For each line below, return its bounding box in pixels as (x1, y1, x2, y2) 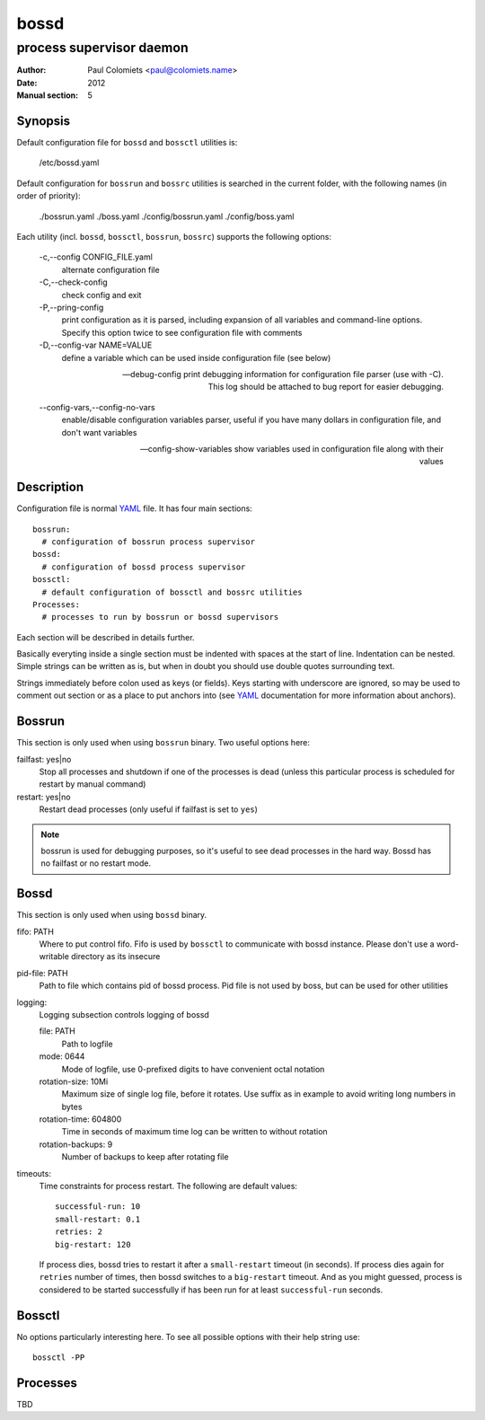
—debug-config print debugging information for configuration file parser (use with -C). (122, 368, 444, 379)
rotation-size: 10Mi (39, 1076, 109, 1087)
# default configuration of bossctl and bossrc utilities (41, 587, 303, 597)
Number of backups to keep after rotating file (61, 1151, 229, 1162)
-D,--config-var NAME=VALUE (39, 340, 153, 350)
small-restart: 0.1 (55, 1213, 141, 1224)
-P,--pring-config (39, 302, 104, 313)
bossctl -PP (32, 1353, 85, 1363)
